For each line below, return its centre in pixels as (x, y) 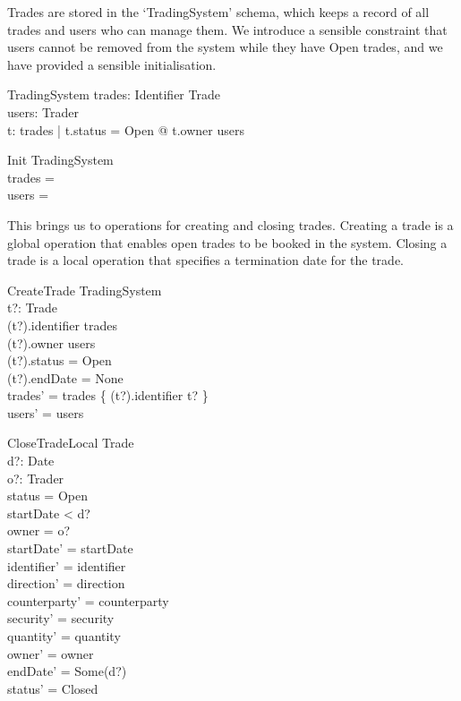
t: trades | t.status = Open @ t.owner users (126, 129)
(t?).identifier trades (63, 325)
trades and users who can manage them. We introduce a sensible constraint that (227, 29)
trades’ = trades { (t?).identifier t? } (108, 395)
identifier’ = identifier (67, 565)
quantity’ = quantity (64, 636)
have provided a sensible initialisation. (112, 64)
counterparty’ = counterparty (88, 600)
